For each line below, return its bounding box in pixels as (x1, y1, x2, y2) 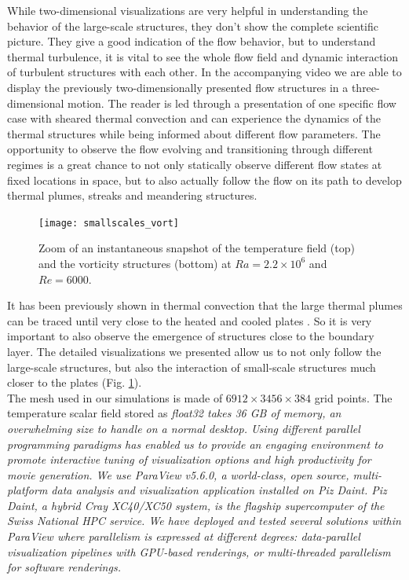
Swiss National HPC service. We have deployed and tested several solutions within (7, 512, 401, 529)
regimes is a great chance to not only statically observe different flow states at (7, 156, 382, 172)
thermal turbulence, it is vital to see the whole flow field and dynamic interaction (7, 48, 399, 64)
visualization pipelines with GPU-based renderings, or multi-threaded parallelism (7, 543, 391, 560)
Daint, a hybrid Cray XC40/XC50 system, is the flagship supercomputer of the (7, 497, 385, 513)
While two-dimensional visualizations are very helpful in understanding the (7, 2, 368, 18)
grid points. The (314, 389, 393, 406)
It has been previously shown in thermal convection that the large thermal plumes (7, 297, 403, 314)
